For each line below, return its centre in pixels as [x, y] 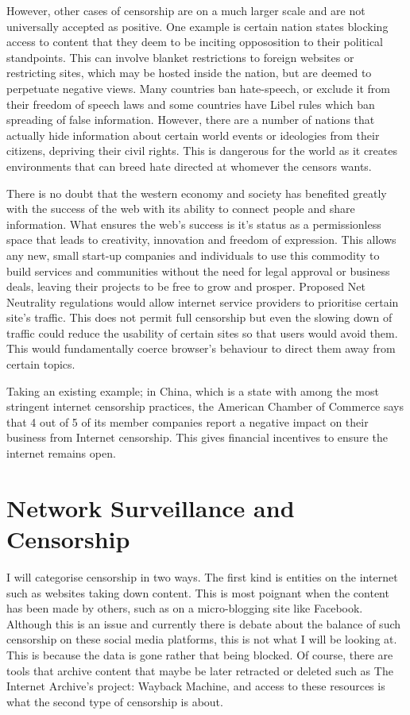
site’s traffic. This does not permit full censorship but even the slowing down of [199, 317]
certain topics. [41, 364]
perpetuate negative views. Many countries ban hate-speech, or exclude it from [198, 88]
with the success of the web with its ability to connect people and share [181, 209]
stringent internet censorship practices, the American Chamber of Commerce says [205, 406]
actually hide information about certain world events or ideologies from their [193, 135]
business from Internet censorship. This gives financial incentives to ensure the [197, 437]
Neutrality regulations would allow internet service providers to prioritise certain [203, 301]
